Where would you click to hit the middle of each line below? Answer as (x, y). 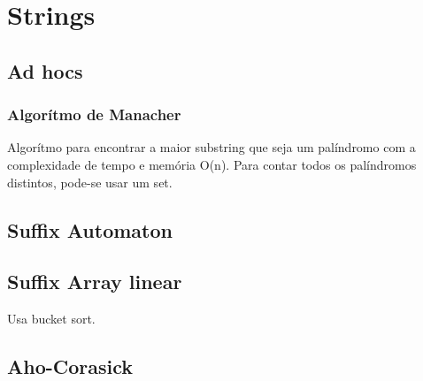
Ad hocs (45, 70)
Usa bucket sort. (51, 319)
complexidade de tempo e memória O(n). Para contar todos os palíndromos (212, 164)
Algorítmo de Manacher (94, 114)
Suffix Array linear (95, 282)
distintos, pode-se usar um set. (90, 182)
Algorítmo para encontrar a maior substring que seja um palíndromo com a (211, 147)
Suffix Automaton (90, 229)
